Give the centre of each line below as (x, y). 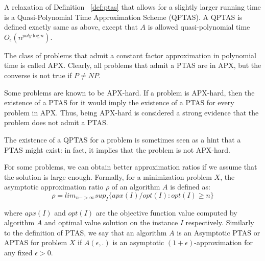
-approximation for (224, 242)
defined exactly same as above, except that (71, 27)
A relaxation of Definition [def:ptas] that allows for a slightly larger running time (132, 7)
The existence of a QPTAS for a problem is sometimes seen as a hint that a (123, 139)
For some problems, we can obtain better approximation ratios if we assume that (131, 167)
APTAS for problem (36, 242)
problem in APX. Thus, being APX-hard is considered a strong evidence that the (131, 112)
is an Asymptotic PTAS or (219, 232)
